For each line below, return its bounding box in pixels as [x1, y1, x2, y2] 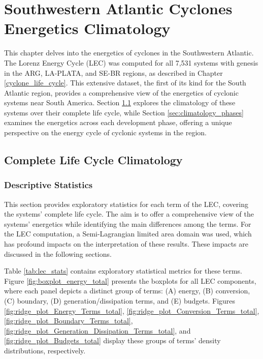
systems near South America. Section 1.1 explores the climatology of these [4, 97, 236, 108]
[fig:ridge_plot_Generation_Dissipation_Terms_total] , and [4, 325, 191, 336]
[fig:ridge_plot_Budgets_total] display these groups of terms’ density [4, 335, 221, 346]
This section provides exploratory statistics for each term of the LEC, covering [4, 198, 248, 209]
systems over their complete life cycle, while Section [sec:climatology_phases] [4, 107, 244, 117]
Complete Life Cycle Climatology [4, 152, 183, 168]
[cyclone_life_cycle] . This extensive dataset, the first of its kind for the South [4, 77, 246, 88]
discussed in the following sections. [4, 248, 112, 259]
